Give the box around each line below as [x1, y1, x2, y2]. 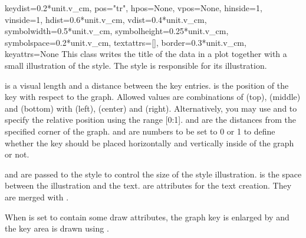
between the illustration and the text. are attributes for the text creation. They [5, 179, 292, 192]
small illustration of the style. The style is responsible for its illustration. [5, 59, 267, 71]
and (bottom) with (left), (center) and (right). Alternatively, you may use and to [5, 102, 297, 114]
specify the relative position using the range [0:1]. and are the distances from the [5, 113, 297, 126]
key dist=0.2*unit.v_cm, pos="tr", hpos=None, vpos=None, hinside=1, [5, 2, 262, 14]
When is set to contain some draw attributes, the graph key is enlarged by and [5, 210, 289, 223]
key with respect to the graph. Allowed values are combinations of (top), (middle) [5, 90, 301, 103]
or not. [5, 148, 29, 160]
